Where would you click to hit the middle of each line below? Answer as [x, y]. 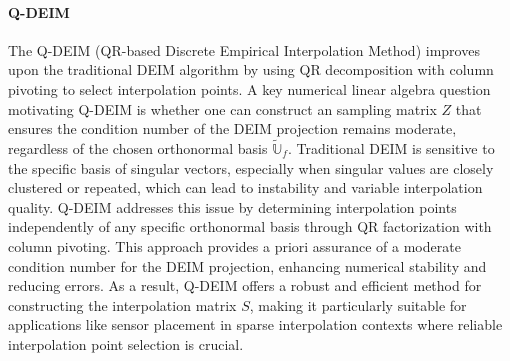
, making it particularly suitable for [358, 304]
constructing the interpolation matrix [122, 304]
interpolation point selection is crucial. [126, 343]
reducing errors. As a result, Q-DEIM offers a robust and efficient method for [245, 285]
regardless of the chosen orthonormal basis [138, 147]
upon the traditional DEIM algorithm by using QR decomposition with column [251, 69]
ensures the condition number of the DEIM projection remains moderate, [232, 128]
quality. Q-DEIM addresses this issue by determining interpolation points [232, 206]
